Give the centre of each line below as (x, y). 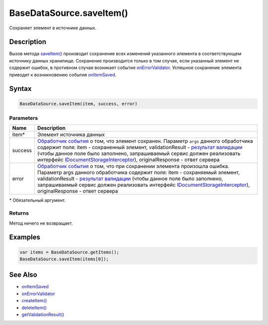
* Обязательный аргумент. (37, 200)
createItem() (34, 301)
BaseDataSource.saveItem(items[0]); (64, 259)
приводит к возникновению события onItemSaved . (63, 75)
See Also (23, 275)
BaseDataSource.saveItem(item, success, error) (78, 104)
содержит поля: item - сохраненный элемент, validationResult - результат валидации (140, 148)
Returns (19, 213)
